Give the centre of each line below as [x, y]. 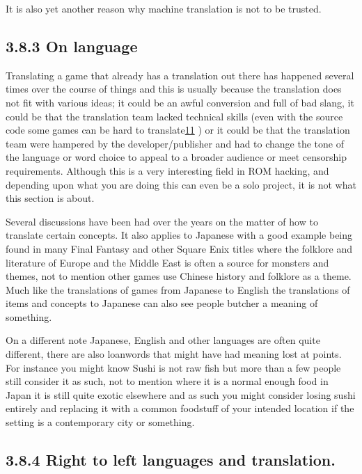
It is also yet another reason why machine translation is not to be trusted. [164, 8]
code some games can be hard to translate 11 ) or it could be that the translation [178, 130]
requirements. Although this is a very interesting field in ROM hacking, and [167, 170]
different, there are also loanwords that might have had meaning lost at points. [174, 354]
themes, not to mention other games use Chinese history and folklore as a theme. [179, 276]
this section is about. [50, 198]
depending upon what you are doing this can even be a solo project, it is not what [181, 184]
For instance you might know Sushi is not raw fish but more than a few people [173, 367]
